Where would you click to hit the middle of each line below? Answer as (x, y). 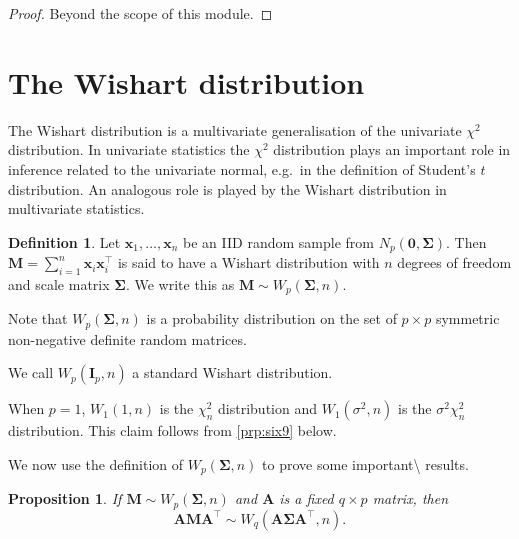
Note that (38, 318)
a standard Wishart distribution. (232, 372)
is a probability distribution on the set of (271, 318)
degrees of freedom (454, 262)
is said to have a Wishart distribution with (248, 262)
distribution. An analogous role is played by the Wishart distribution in (227, 188)
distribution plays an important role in (392, 149)
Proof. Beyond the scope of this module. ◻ (140, 13)
